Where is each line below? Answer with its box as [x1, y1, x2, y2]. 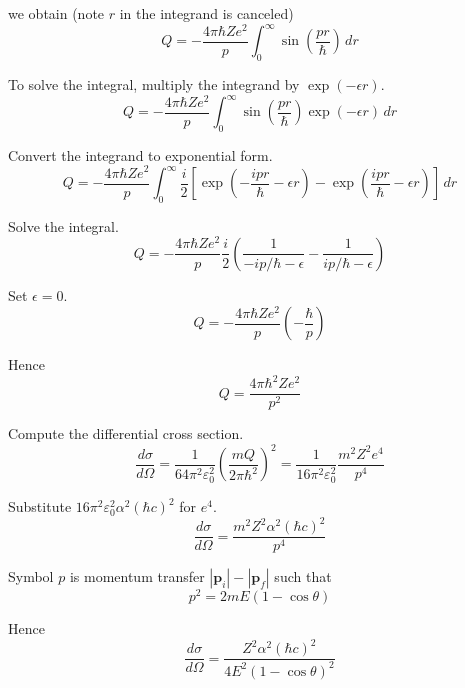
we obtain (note [8, 3, 105, 23]
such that [274, 566, 332, 587]
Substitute [8, 496, 72, 517]
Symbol [8, 566, 54, 587]
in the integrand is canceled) [119, 3, 294, 23]
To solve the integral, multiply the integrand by [8, 73, 300, 94]
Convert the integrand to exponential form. [8, 144, 273, 165]
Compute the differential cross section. [8, 423, 244, 444]
